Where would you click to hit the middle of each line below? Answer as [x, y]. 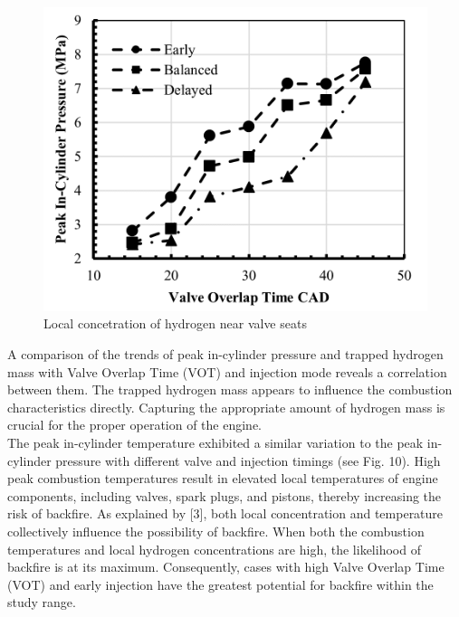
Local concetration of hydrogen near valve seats [175, 323]
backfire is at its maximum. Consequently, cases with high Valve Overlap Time [226, 567]
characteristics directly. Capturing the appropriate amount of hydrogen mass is [226, 407]
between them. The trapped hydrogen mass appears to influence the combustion [230, 389]
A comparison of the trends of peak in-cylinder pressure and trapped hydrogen [225, 354]
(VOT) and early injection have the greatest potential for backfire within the [220, 584]
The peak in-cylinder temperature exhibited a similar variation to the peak [215, 443]
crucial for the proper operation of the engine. [135, 425]
